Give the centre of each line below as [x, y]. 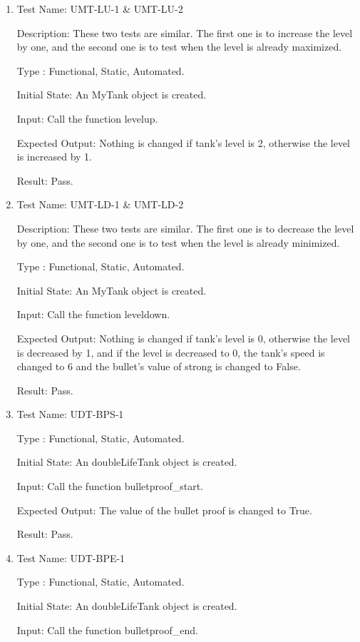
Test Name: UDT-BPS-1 [70, 414]
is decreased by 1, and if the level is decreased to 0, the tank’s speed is [171, 352]
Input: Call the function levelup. [87, 118]
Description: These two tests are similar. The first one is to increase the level [185, 32]
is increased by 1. [54, 157]
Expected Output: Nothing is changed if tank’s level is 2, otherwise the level [184, 142]
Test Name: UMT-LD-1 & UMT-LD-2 [100, 204]
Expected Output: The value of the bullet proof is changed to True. [164, 510]
